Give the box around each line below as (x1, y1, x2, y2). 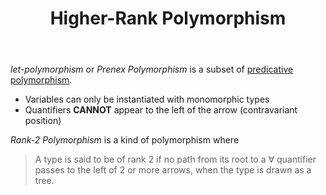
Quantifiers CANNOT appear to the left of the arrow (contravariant (24, 104, 298, 116)
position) (24, 115, 62, 127)
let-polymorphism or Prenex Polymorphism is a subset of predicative (10, 63, 294, 76)
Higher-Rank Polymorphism (49, 7, 287, 30)
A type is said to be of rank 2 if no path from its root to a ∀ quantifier (34, 153, 317, 166)
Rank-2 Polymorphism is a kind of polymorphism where (10, 134, 240, 146)
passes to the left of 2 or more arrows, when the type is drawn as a (34, 164, 312, 176)
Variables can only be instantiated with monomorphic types (24, 93, 270, 106)
